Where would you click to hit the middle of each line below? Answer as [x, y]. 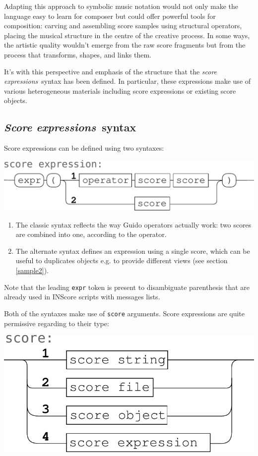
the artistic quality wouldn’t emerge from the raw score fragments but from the [125, 45]
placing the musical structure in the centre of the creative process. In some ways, [127, 35]
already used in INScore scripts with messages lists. [82, 297]
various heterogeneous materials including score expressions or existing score [120, 90]
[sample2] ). [32, 270]
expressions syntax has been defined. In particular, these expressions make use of [128, 81]
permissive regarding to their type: [57, 323]
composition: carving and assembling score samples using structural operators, [123, 26]
